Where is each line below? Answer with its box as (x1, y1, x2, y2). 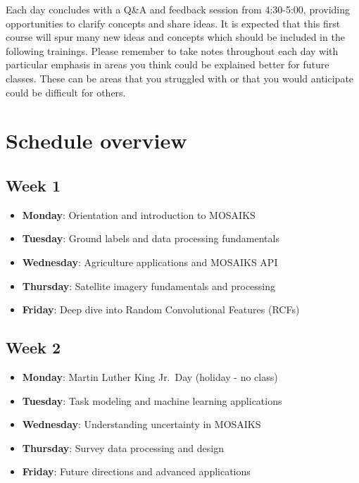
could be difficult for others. (6, 84, 126, 99)
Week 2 (6, 337, 61, 358)
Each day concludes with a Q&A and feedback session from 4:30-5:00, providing (6, 2, 351, 16)
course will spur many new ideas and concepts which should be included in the (6, 30, 345, 44)
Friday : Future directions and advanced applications (22, 464, 251, 479)
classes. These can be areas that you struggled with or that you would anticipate (6, 70, 354, 85)
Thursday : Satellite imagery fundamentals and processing (22, 278, 276, 293)
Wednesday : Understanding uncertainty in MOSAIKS (22, 417, 261, 432)
